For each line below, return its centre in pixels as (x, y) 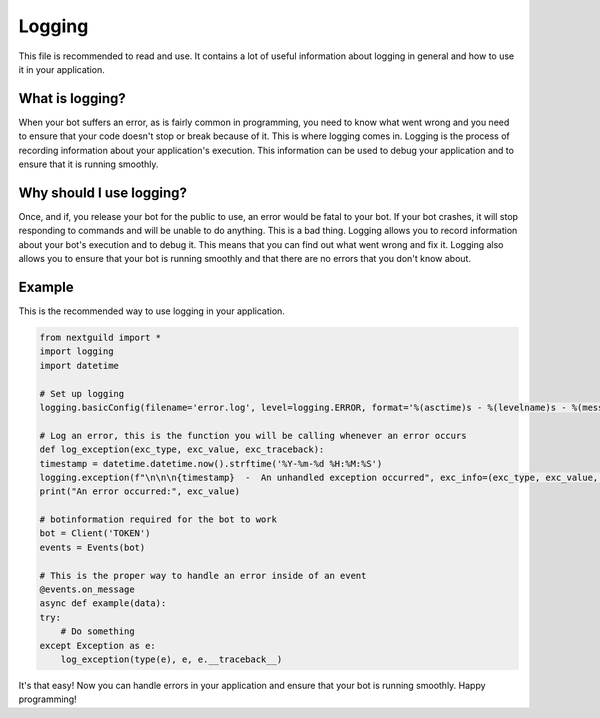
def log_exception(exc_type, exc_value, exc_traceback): (182, 449)
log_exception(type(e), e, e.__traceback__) (171, 659)
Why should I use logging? (102, 192)
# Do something (97, 631)
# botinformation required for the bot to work (158, 519)
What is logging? (72, 98)
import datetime (79, 365)
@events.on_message (87, 589)
